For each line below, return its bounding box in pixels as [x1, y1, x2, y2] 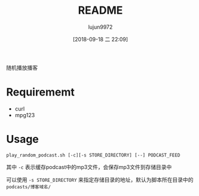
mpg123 [14, 111, 35, 118]
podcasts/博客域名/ [6, 183, 51, 190]
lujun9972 [88, 23, 113, 30]
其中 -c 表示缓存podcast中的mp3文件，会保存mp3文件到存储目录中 [6, 163, 172, 170]
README [78, 4, 123, 17]
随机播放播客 [6, 64, 38, 71]
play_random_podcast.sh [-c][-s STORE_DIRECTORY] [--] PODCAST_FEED [6, 152, 180, 158]
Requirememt [6, 85, 75, 99]
